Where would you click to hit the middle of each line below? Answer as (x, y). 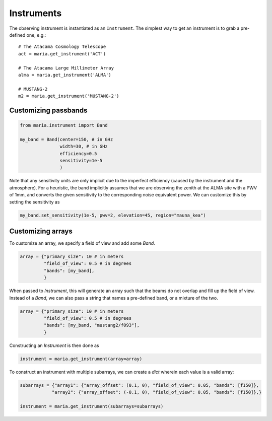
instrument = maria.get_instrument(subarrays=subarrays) (92, 406)
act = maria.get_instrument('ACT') (62, 54)
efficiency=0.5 (79, 153)
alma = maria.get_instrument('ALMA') (65, 75)
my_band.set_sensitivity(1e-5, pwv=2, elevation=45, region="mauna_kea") (113, 215)
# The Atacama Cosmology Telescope (62, 47)
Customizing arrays (41, 231)
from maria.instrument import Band (64, 125)
